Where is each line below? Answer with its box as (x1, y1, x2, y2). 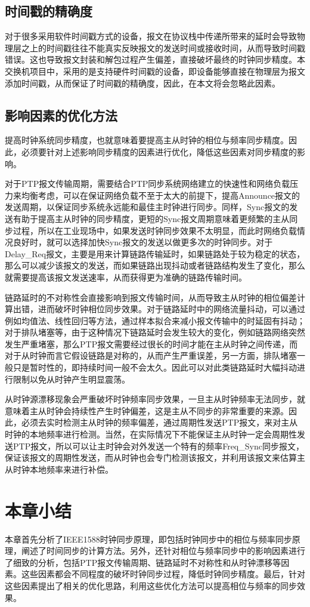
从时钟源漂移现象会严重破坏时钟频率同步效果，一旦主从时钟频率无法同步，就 (5, 393, 305, 405)
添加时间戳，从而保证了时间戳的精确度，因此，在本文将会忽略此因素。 (5, 76, 280, 89)
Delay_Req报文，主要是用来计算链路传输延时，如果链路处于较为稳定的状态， (5, 247, 305, 260)
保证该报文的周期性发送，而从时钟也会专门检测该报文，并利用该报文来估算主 (5, 451, 305, 464)
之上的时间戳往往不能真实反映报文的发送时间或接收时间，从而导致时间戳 (21, 41, 305, 54)
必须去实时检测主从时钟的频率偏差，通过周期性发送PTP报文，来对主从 (21, 416, 298, 429)
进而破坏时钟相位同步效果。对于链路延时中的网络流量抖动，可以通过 (38, 303, 305, 315)
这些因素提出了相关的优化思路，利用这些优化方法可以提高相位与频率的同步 (5, 579, 297, 591)
